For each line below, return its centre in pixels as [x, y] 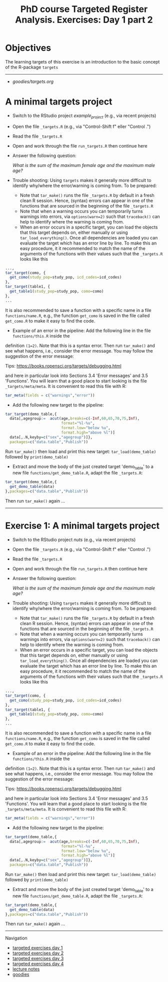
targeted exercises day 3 [38, 958]
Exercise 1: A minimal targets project [82, 526]
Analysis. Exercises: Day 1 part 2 [84, 20]
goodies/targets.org [33, 81]
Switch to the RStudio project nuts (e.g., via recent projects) [74, 540]
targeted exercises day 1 [37, 948]
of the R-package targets [32, 67]
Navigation [16, 938]
